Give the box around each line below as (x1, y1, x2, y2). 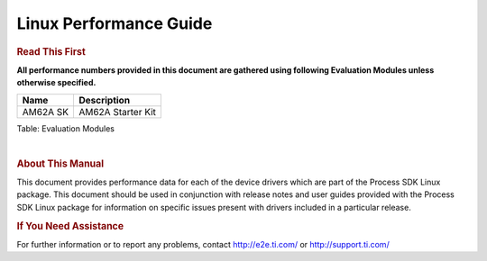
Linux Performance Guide (16, 13, 213, 33)
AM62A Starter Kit (78, 105, 157, 118)
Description (78, 94, 131, 106)
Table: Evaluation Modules (16, 122, 115, 134)
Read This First (16, 45, 86, 58)
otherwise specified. (16, 77, 96, 88)
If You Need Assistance (16, 220, 124, 232)
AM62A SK (22, 105, 69, 118)
